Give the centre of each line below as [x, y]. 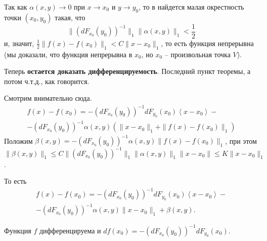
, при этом [241, 140]
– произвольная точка [197, 54]
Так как [16, 7]
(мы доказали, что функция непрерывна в [68, 54]
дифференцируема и [70, 230]
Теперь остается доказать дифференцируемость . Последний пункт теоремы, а [127, 71]
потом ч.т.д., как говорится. [47, 81]
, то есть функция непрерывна [207, 43]
